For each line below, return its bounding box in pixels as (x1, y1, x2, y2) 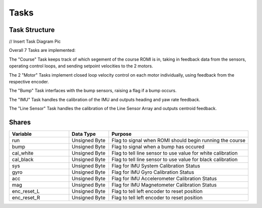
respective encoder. (9, 79, 49, 85)
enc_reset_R (12, 194, 40, 201)
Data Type (71, 131, 96, 138)
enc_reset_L (12, 188, 40, 195)
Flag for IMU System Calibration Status (112, 162, 200, 169)
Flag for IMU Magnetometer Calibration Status (112, 182, 217, 189)
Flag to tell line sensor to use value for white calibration (112, 150, 238, 157)
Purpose (112, 131, 132, 138)
